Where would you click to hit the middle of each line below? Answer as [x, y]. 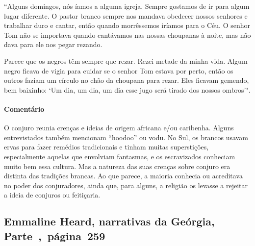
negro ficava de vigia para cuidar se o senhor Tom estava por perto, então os [119, 70]
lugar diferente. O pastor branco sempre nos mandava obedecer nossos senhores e [126, 15]
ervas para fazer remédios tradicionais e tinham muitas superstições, [106, 147]
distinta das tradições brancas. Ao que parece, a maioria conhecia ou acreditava [123, 176]
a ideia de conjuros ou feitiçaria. [52, 195]
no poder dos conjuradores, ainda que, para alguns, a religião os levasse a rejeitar [126, 185]
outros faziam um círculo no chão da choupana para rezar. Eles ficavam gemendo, [127, 80]
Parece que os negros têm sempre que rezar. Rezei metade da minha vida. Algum [126, 61]
